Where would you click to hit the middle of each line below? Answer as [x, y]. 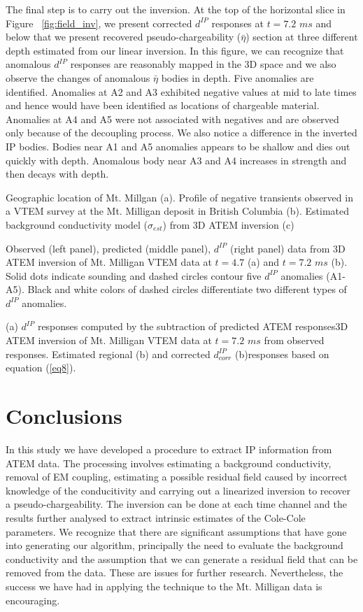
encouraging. [33, 600]
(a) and [263, 262]
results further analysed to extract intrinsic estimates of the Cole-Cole [156, 517]
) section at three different [302, 37]
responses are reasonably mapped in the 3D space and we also [203, 64]
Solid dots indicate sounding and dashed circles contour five [134, 275]
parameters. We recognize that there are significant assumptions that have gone [176, 531]
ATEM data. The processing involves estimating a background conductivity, [169, 463]
